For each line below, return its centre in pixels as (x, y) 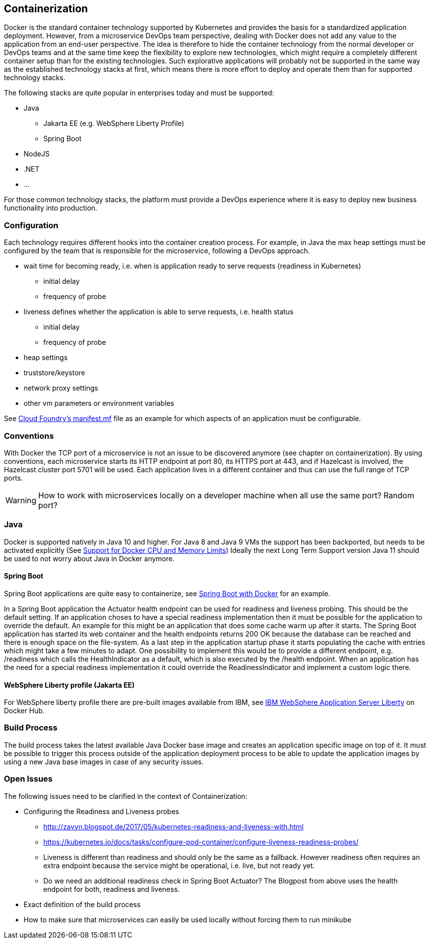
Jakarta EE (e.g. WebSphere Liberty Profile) (114, 123)
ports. (14, 478)
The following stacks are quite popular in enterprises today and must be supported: (139, 93)
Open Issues (28, 779)
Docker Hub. (24, 711)
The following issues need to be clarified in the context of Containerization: (126, 796)
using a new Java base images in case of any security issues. (104, 761)
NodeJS (37, 154)
